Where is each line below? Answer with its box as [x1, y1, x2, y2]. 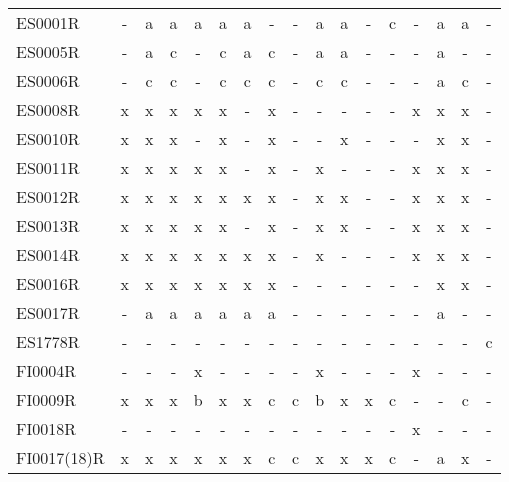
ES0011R [16, 156, 80, 179]
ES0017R [16, 301, 80, 324]
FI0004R [16, 359, 77, 382]
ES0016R [16, 272, 80, 295]
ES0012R [16, 185, 80, 208]
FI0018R [16, 417, 77, 440]
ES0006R [16, 69, 80, 92]
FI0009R [16, 388, 77, 411]
